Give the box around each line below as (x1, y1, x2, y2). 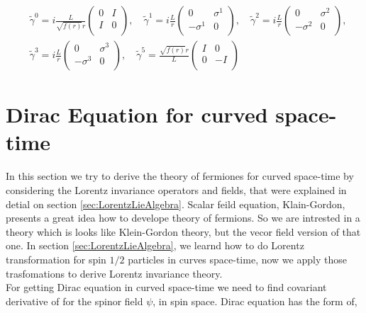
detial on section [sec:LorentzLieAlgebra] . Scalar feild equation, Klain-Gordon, (6, 196, 345, 211)
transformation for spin (6, 251, 106, 266)
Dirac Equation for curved (6, 100, 268, 129)
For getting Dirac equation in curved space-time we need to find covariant (6, 280, 327, 295)
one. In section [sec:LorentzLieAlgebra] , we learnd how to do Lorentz (6, 238, 304, 253)
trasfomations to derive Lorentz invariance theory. (6, 266, 223, 280)
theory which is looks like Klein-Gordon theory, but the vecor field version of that (6, 224, 361, 239)
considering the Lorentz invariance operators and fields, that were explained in (6, 182, 347, 197)
